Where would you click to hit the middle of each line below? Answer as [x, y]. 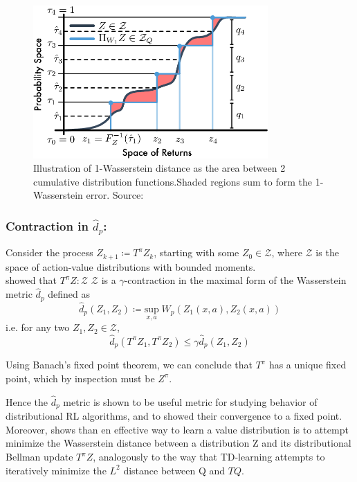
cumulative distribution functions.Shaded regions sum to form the [173, 181]
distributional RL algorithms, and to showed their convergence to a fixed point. [174, 416]
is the [327, 252]
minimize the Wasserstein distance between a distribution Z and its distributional [178, 443]
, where [287, 252]
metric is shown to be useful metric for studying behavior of [190, 401]
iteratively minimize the [56, 470]
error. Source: [115, 195]
